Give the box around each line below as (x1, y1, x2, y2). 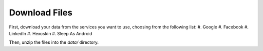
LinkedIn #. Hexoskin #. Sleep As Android (9, 30, 93, 36)
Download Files (9, 7, 73, 18)
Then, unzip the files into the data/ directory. (9, 39, 99, 45)
